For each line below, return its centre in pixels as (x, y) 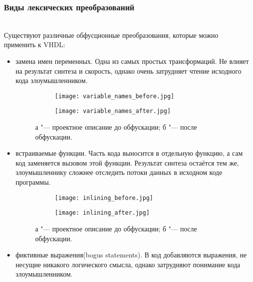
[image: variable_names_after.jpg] (113, 111)
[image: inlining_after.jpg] (102, 213)
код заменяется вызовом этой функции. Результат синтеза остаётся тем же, (127, 162)
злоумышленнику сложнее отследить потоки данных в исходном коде (119, 172)
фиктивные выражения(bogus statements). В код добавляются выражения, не (131, 255)
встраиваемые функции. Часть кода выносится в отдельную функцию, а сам (129, 153)
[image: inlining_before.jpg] (104, 198)
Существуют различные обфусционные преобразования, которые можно (111, 35)
